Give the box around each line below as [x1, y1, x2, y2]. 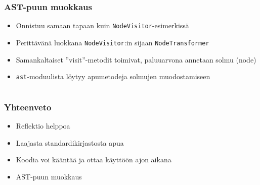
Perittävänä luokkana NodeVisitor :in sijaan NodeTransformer [16, 37, 209, 47]
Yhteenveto [4, 100, 52, 113]
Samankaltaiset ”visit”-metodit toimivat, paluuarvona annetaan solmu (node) [16, 54, 256, 65]
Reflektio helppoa [16, 120, 70, 131]
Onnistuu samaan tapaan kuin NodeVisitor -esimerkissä [16, 20, 189, 31]
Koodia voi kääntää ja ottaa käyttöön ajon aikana [16, 154, 171, 165]
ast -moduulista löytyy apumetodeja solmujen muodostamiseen [16, 71, 210, 82]
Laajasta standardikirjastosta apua [16, 137, 124, 148]
